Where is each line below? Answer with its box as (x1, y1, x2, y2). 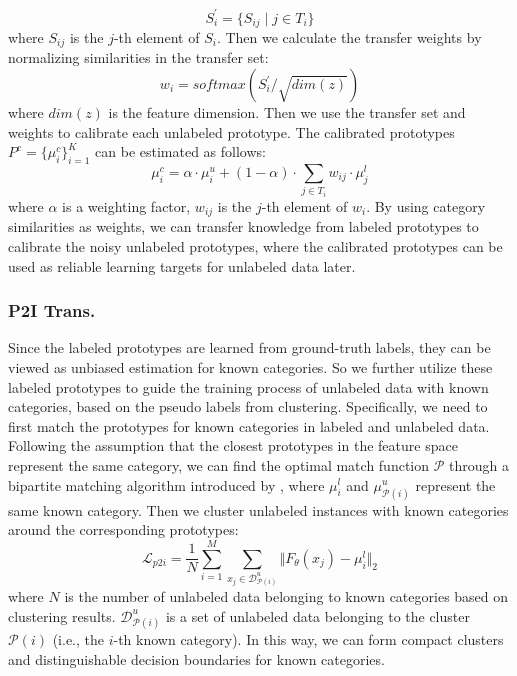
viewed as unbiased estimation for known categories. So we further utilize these (8, 357, 493, 377)
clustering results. (8, 605, 116, 626)
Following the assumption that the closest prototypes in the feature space (8, 435, 458, 456)
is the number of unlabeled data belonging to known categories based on (64, 586, 509, 607)
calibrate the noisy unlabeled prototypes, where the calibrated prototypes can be (8, 236, 503, 256)
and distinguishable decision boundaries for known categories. (8, 648, 385, 669)
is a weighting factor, (62, 195, 191, 216)
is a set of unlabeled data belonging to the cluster (165, 605, 470, 626)
